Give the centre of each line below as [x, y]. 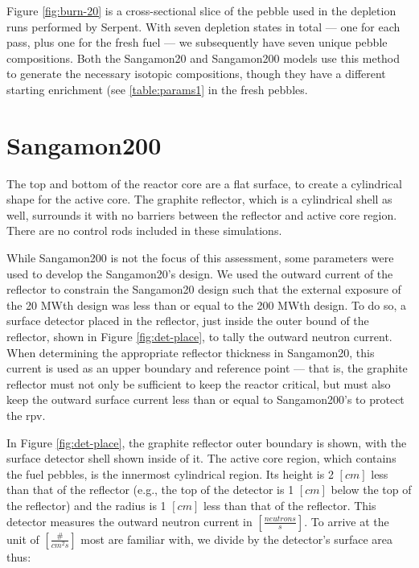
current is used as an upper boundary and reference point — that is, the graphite [207, 368]
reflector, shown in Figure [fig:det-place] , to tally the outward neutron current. [199, 337]
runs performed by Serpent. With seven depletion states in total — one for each [203, 26]
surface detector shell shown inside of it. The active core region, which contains [201, 458]
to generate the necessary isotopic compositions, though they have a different [196, 74]
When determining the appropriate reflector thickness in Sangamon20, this [191, 352]
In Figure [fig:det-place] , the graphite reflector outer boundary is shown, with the [207, 442]
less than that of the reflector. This [290, 505]
